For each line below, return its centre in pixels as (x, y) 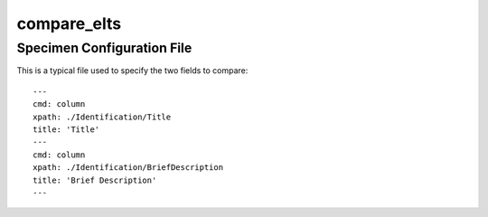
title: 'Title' (66, 129)
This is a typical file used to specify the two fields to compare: (132, 71)
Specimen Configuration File (104, 48)
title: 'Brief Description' (95, 180)
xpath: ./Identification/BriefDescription (128, 168)
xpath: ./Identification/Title (102, 117)
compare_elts (69, 24)
